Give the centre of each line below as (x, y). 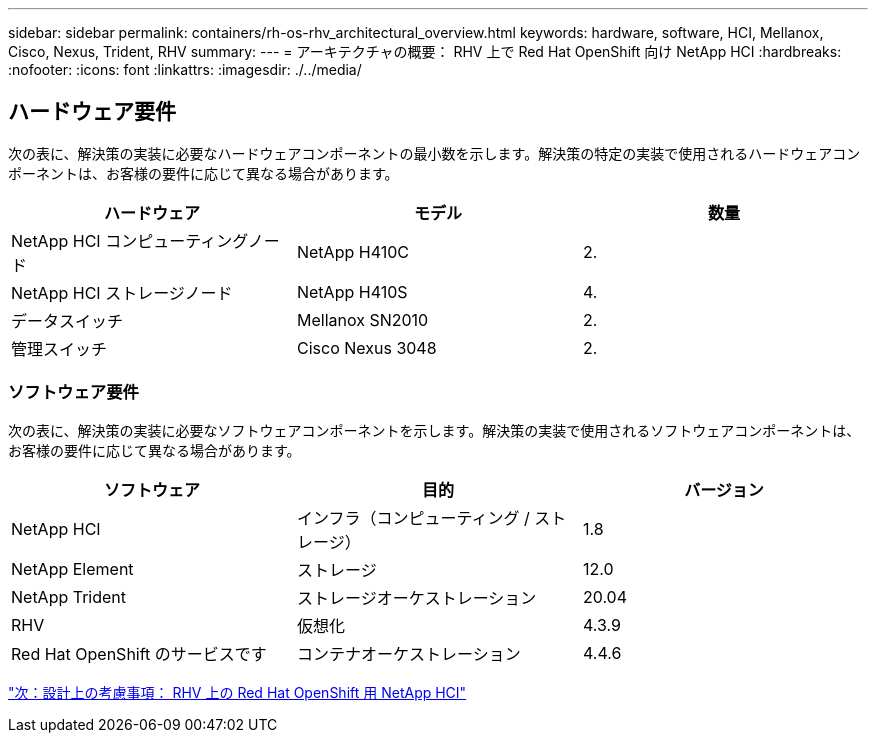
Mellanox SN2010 (362, 319)
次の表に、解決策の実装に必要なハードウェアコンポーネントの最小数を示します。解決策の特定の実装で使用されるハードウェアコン (434, 153)
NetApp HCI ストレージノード (122, 292)
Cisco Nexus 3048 (366, 347)
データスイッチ (67, 320)
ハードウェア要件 (92, 112)
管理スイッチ (59, 348)
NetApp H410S (352, 291)
